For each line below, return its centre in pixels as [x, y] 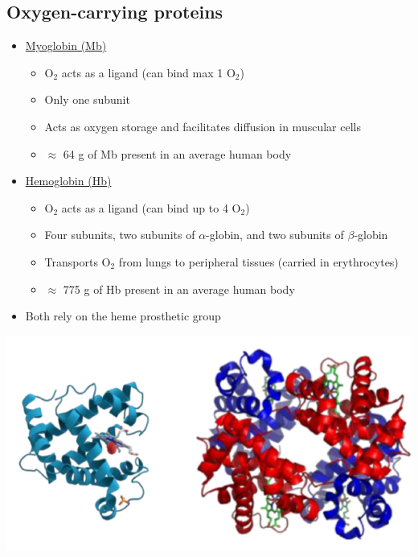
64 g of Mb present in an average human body [177, 153]
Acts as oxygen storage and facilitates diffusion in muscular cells [203, 126]
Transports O [78, 261]
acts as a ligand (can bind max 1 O [148, 72]
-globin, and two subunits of [275, 235]
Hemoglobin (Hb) [68, 181]
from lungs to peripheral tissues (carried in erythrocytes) [258, 261]
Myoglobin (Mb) [66, 45]
